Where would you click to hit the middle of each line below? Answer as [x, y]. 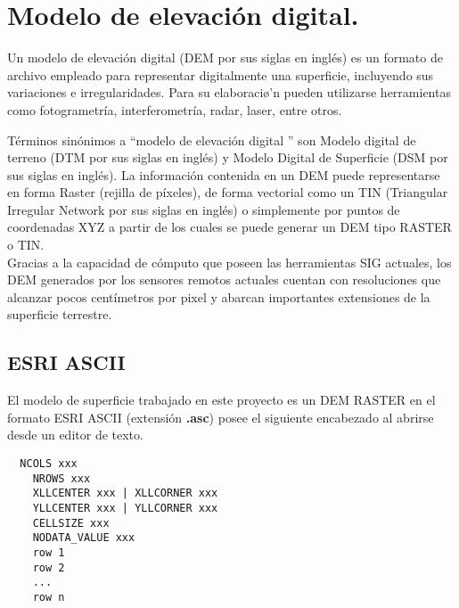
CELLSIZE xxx [71, 523]
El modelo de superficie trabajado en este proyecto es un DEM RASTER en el [221, 400]
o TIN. [26, 245]
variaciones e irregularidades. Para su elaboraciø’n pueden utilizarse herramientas [229, 92]
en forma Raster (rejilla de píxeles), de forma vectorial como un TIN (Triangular [228, 192]
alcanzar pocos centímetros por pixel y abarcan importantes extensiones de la [219, 296]
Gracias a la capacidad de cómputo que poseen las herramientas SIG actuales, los [229, 262]
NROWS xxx [61, 478]
